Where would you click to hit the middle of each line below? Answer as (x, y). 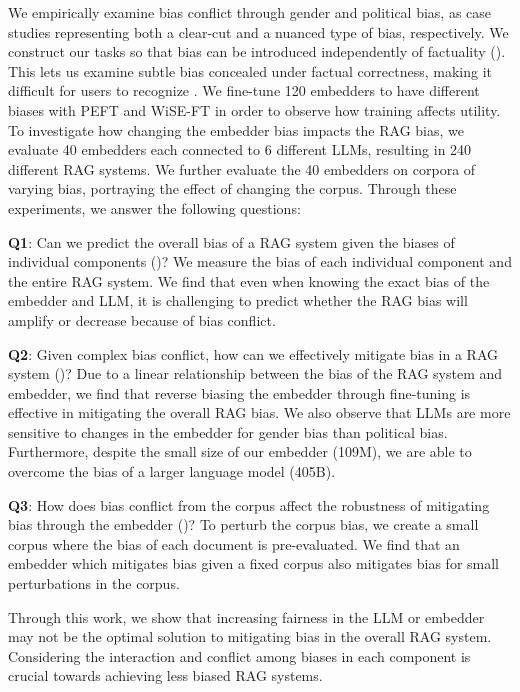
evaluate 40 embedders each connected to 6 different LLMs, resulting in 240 (240, 149)
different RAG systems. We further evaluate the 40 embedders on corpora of (242, 168)
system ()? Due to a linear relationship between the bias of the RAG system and (255, 373)
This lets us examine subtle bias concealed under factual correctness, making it (250, 70)
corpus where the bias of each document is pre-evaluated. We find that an (234, 543)
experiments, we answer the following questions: (154, 207)
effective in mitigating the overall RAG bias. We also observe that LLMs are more (259, 412)
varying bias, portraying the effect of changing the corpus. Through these (232, 188)
